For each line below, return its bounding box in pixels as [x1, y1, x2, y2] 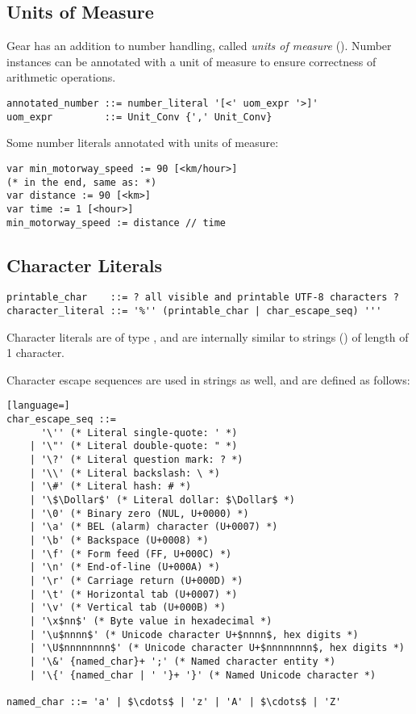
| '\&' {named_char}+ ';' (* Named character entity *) [29, 655, 336, 667]
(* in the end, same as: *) [6, 176, 157, 188]
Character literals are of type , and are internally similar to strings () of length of [6, 328, 409, 345]
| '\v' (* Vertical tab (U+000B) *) [29, 602, 227, 614]
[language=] [6, 400, 70, 412]
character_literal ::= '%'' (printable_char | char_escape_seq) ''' [6, 305, 382, 317]
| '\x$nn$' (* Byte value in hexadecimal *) [29, 615, 272, 627]
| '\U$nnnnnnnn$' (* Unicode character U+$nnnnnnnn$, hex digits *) [29, 642, 405, 654]
